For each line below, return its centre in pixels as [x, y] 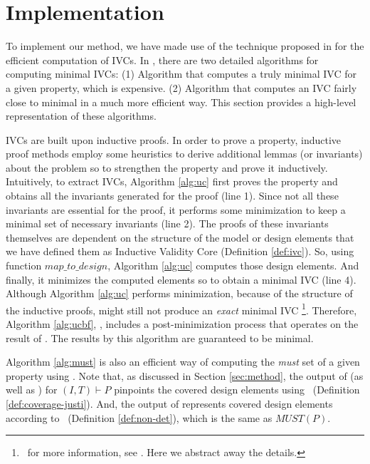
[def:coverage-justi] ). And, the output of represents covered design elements [169, 404]
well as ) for [32, 390]
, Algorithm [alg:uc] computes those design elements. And [233, 265]
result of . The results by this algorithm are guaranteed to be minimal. [160, 337]
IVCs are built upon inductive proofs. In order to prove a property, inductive [174, 139]
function [24, 265]
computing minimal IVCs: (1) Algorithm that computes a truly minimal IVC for [181, 74]
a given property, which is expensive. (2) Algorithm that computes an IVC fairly [181, 87]
